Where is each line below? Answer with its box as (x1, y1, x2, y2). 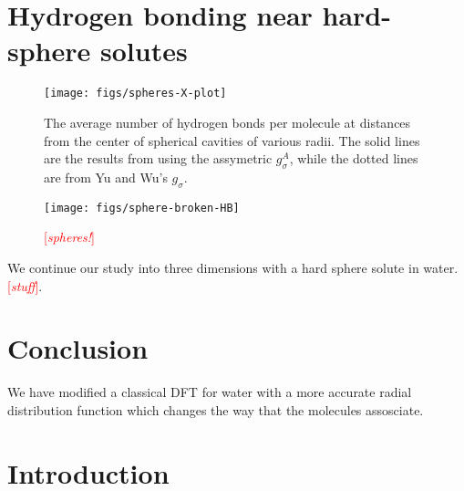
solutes (100, 32, 188, 69)
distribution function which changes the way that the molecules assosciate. (7, 400, 424, 419)
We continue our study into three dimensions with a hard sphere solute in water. (7, 258, 459, 277)
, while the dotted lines (289, 149, 418, 168)
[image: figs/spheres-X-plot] (44, 87, 227, 100)
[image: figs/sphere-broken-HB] (44, 201, 240, 214)
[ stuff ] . (7, 276, 43, 295)
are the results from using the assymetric (44, 149, 273, 168)
